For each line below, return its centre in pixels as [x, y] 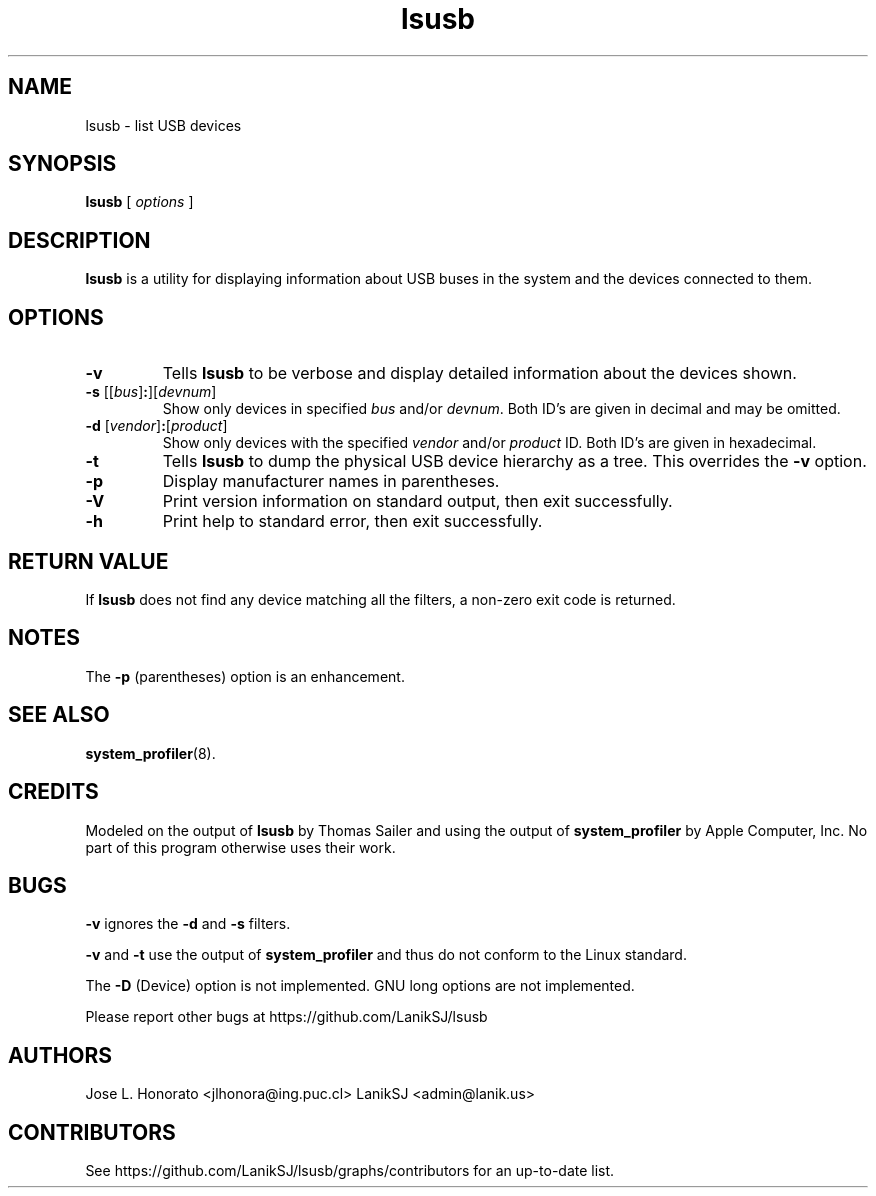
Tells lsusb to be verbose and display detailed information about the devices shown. [479, 373]
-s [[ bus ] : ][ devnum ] [151, 392]
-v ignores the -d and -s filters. [188, 924]
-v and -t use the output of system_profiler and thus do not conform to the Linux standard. [386, 955]
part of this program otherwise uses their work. [240, 847]
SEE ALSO [59, 715]
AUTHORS [60, 1055]
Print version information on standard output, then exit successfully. [417, 501]
